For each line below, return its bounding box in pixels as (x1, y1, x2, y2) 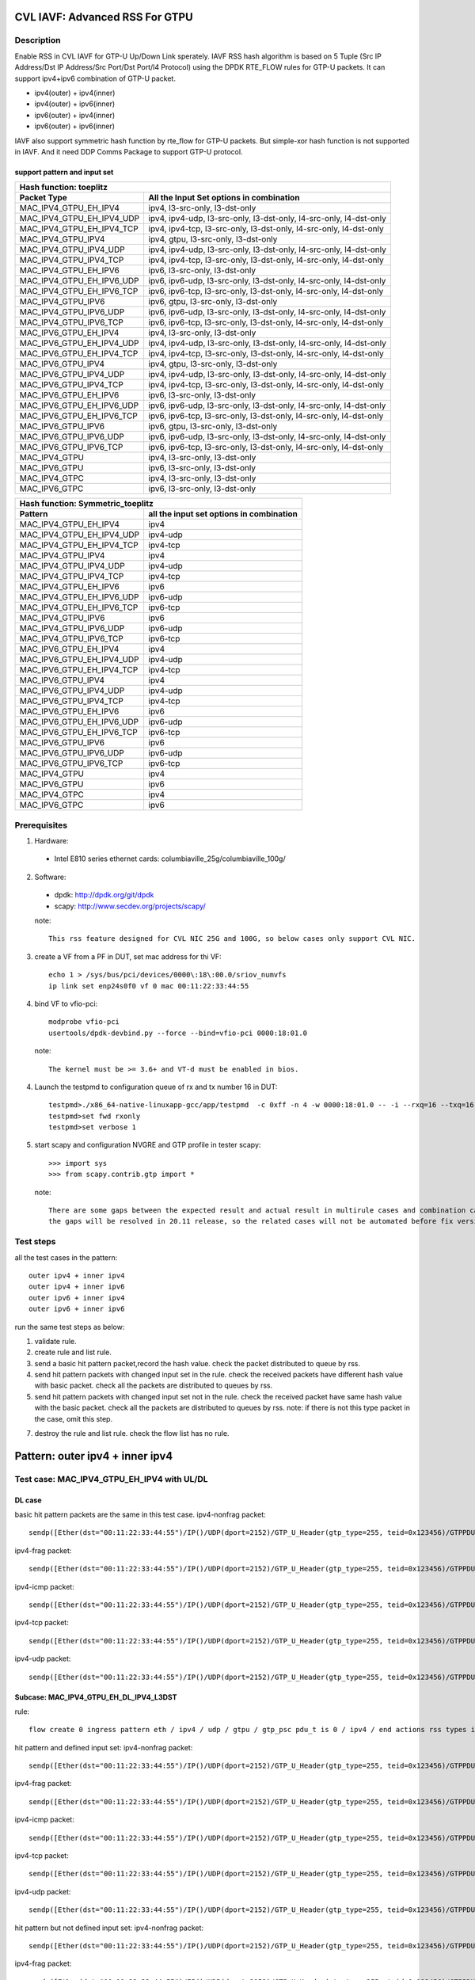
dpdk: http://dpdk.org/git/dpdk (54, 890, 154, 900)
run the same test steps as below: (14, 1322, 125, 1331)
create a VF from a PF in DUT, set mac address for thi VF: (34, 951, 222, 961)
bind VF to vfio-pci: (34, 999, 98, 1008)
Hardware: (34, 836, 69, 846)
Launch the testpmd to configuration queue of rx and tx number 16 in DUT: (34, 1082, 278, 1091)
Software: (34, 872, 66, 881)
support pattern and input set (14, 167, 114, 177)
